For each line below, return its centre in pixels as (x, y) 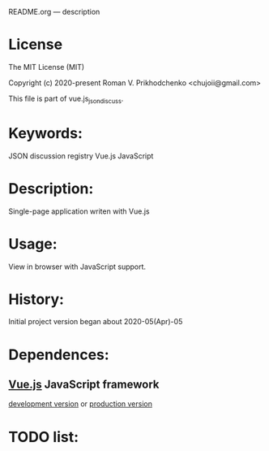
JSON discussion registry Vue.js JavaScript (81, 156)
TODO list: (44, 437)
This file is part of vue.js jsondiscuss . (66, 99)
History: (36, 299)
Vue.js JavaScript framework (84, 385)
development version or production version (80, 404)
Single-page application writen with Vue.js (79, 211)
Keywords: (46, 133)
